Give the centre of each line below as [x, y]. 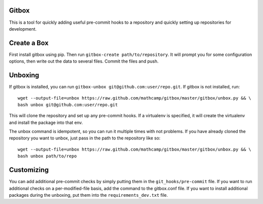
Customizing [29, 170]
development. [23, 29]
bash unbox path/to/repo [47, 156]
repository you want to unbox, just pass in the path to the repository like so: [85, 138]
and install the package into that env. [46, 122]
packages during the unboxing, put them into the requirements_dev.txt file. [88, 195]
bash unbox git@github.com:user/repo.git [68, 105]
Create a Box [29, 43]
